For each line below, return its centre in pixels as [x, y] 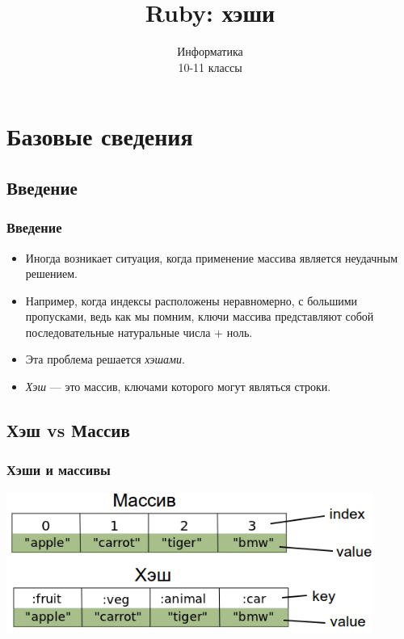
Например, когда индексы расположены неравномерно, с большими [191, 300]
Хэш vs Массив [68, 430]
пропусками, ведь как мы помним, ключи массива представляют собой [200, 316]
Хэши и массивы [59, 470]
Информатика [210, 51]
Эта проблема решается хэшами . [105, 359]
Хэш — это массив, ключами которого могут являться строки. [178, 387]
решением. [51, 273]
